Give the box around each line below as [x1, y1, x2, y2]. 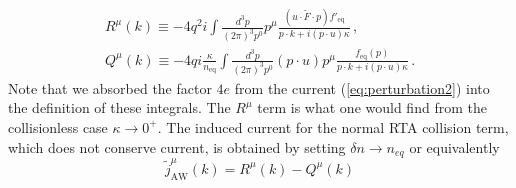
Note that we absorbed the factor [8, 77, 212, 98]
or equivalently [409, 136, 500, 157]
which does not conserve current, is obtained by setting [8, 136, 346, 157]
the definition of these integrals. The [8, 97, 231, 118]
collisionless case [8, 116, 108, 137]
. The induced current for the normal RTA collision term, [157, 116, 509, 137]
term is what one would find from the [257, 97, 487, 118]
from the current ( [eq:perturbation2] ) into [234, 77, 490, 98]
